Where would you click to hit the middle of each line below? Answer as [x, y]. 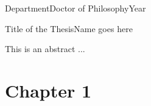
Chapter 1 [48, 90]
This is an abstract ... [45, 49]
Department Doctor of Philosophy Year [75, 8]
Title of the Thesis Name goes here [69, 28]
